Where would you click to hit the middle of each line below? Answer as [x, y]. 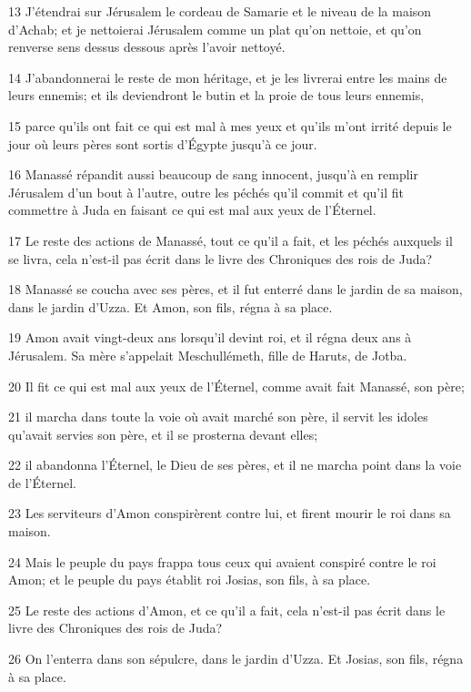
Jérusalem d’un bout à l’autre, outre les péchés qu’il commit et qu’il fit [206, 192]
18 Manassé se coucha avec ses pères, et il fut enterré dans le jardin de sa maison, [235, 289]
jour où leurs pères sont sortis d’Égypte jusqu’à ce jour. [163, 143]
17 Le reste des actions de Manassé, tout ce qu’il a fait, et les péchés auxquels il [230, 240]
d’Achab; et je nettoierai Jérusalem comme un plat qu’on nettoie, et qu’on [215, 29]
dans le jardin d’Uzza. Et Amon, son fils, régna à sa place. [170, 306]
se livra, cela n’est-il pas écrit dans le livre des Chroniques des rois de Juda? [220, 258]
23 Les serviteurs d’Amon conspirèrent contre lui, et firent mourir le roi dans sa [230, 513]
